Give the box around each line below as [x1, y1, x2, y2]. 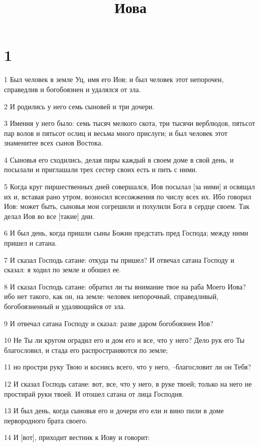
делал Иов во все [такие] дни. [4, 210, 95, 221]
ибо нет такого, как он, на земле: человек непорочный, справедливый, [4, 291, 219, 302]
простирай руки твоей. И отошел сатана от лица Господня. [4, 388, 184, 399]
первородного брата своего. [4, 415, 88, 425]
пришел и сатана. [4, 238, 57, 248]
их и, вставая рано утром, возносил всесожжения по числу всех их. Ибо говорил [4, 191, 251, 201]
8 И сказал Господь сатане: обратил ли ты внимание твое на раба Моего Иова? [4, 281, 246, 291]
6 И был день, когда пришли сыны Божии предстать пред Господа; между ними [4, 228, 248, 238]
